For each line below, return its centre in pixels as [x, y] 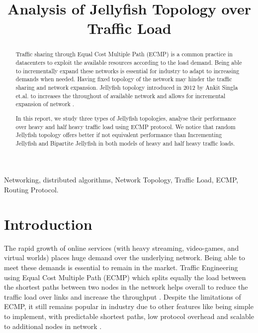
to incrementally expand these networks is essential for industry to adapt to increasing [128, 71]
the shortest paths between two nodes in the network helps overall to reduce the [126, 287]
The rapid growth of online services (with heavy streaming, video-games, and [122, 248]
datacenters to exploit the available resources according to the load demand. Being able [129, 63]
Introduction [48, 224]
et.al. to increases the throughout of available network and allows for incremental [121, 95]
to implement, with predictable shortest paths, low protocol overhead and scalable [129, 316]
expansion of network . [45, 104]
